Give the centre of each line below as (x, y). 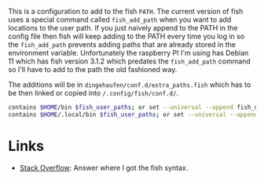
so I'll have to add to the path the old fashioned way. (93, 69)
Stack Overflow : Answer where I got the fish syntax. (104, 167)
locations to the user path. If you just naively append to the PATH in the (123, 28)
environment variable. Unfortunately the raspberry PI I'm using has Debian (128, 53)
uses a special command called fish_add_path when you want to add (120, 20)
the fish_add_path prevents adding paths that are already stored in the (122, 45)
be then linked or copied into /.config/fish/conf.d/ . (93, 93)
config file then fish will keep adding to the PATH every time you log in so (126, 36)
